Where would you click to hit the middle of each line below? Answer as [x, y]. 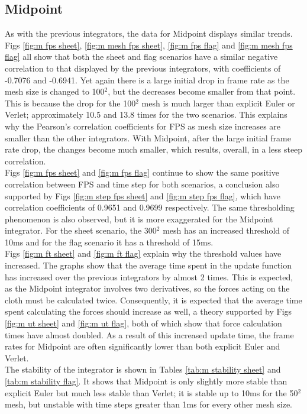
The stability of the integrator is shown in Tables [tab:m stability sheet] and [143, 369]
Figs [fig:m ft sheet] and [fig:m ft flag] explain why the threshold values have [143, 253]
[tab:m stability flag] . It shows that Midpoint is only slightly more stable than [146, 381]
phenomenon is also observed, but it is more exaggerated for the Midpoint [139, 219]
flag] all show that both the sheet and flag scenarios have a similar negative [141, 56]
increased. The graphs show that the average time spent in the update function [148, 265]
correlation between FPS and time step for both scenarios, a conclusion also [142, 184]
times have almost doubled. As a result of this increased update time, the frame [149, 334]
